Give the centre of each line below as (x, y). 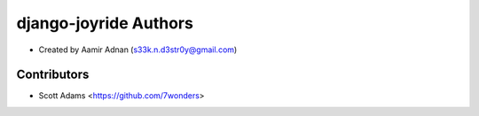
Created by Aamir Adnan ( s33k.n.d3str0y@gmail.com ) (138, 50)
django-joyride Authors (105, 23)
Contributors (53, 75)
